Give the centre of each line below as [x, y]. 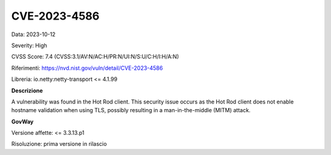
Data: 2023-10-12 [33, 34]
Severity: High [29, 45]
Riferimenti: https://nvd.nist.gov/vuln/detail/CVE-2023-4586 [87, 68]
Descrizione [27, 90]
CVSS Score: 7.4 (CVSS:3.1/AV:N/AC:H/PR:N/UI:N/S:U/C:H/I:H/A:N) [95, 57]
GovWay [22, 121]
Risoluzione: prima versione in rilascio [59, 144]
